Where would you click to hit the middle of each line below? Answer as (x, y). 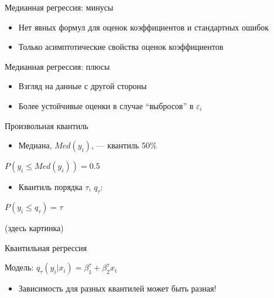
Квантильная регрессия (46, 247)
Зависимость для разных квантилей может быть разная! (117, 288)
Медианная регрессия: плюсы (57, 66)
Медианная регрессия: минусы (59, 7)
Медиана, (35, 145)
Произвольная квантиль (47, 125)
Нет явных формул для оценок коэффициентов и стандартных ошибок (144, 27)
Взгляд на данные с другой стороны (83, 86)
